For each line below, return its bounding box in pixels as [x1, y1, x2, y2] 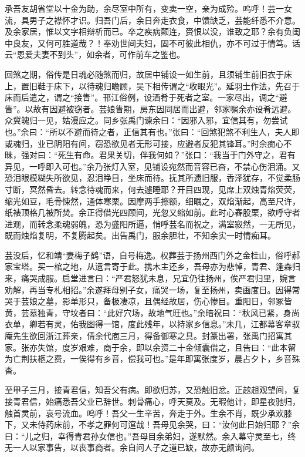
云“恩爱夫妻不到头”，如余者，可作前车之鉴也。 [5, 48, 185, 61]
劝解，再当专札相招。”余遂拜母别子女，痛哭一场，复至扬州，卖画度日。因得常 [5, 283, 300, 295]
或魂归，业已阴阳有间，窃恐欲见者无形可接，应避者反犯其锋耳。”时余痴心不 [5, 137, 292, 149]
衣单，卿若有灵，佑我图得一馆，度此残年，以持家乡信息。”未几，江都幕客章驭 [5, 318, 300, 330]
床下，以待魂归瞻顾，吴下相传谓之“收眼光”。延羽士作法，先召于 [53, 79, 300, 92]
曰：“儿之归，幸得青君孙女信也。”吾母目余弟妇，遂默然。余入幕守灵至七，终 [5, 429, 296, 442]
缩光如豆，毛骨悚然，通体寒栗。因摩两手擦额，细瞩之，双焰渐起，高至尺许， [5, 194, 300, 207]
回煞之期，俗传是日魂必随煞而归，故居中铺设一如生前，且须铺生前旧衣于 [5, 68, 284, 80]
